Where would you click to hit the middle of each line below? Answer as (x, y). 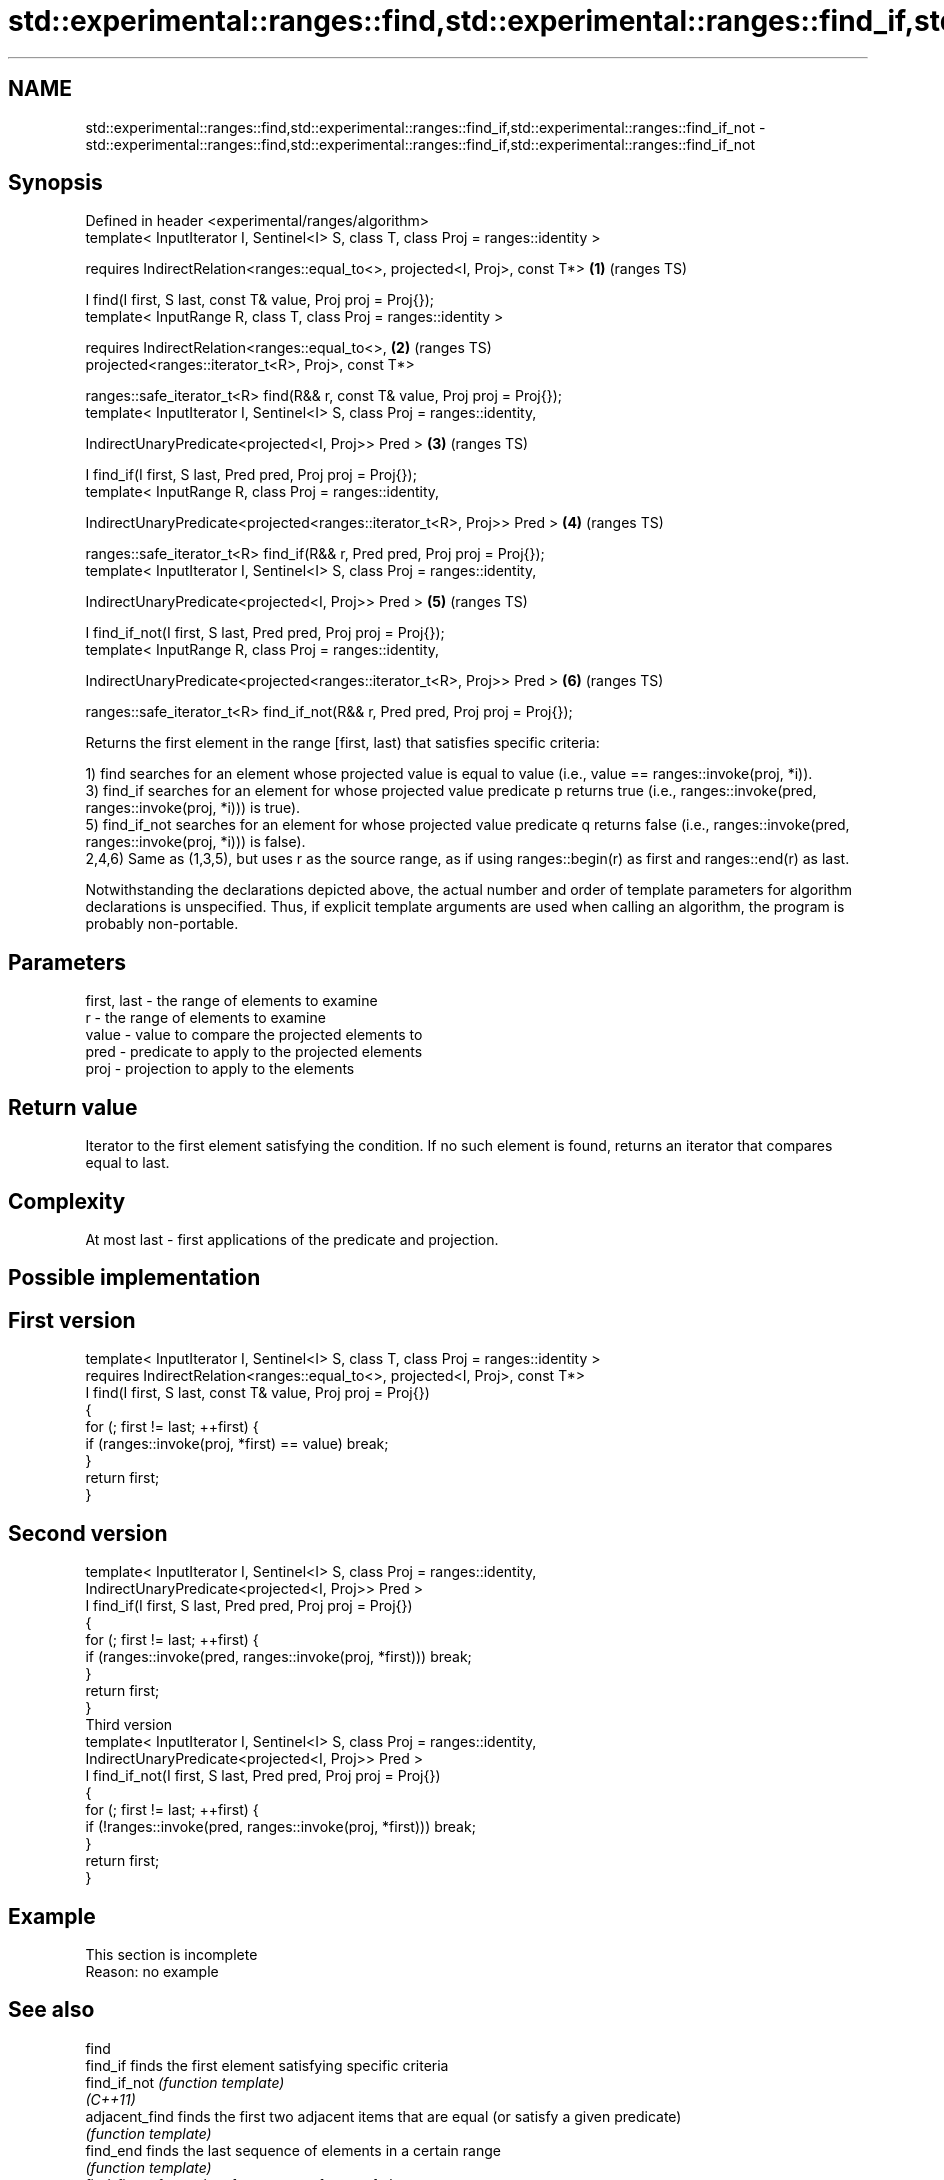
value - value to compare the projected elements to (254, 1035)
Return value (73, 1107)
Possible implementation (134, 1278)
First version (72, 1320)
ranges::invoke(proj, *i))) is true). (193, 808)
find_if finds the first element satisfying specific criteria (267, 2065)
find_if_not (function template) (185, 2082)
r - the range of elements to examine (205, 1018)
